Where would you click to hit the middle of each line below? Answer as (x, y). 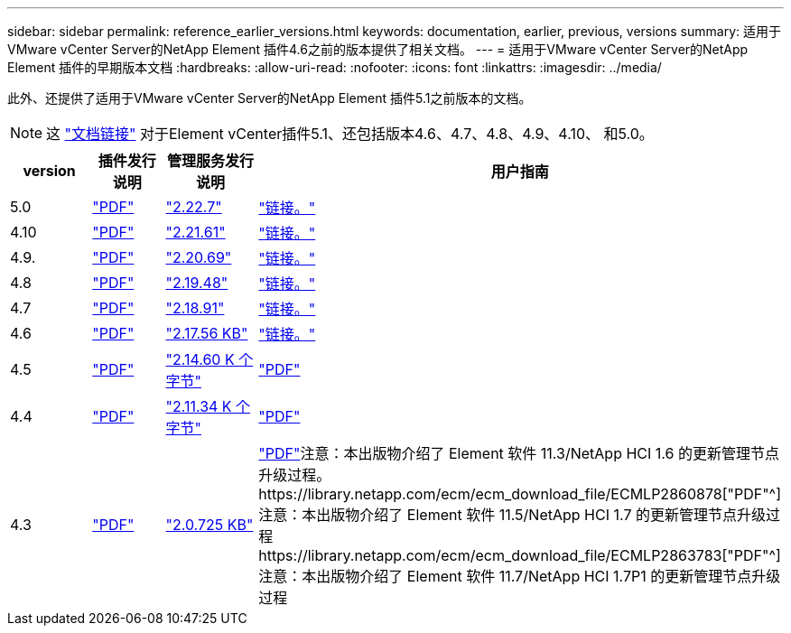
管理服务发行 (210, 161)
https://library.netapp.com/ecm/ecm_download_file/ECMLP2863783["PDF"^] (520, 555)
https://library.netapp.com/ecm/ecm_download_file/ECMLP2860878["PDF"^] (520, 494)
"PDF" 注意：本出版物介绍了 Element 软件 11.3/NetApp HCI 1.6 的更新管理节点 (519, 453)
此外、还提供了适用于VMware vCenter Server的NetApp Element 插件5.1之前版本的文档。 (270, 98)
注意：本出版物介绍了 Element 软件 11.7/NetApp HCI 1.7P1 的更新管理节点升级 (520, 576)
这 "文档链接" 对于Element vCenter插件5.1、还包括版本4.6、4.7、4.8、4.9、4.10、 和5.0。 (350, 134)
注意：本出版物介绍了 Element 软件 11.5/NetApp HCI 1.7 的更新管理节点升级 (512, 515)
